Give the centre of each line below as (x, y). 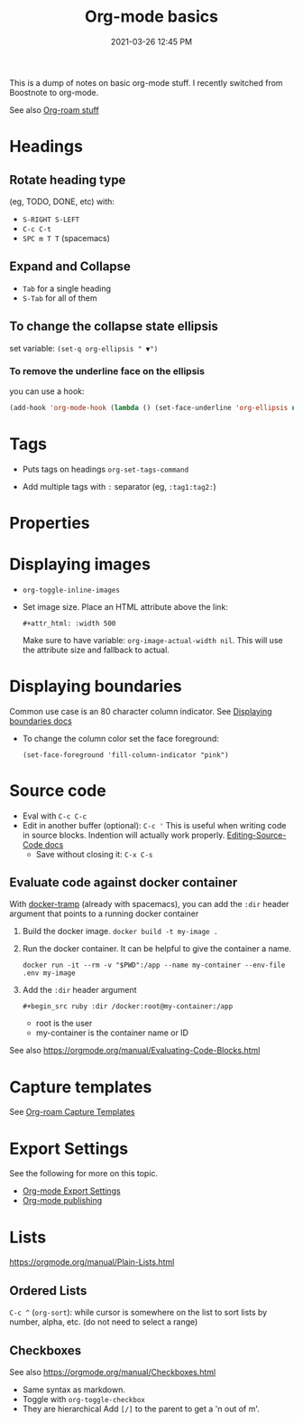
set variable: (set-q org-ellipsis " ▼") (84, 348)
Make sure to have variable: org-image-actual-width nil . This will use (152, 640)
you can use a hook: (47, 391)
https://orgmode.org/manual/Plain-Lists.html (92, 1262)
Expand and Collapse (70, 267)
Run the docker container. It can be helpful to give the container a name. (156, 949)
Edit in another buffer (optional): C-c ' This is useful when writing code (154, 825)
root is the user (64, 1024)
